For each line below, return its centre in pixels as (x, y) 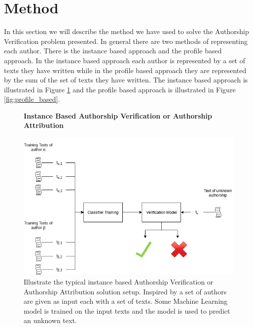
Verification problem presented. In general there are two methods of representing (126, 41)
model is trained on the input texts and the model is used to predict (127, 310)
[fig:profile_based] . (32, 99)
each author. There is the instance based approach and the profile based (113, 51)
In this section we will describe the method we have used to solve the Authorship (126, 31)
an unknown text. (50, 320)
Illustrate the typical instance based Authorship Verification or (119, 281)
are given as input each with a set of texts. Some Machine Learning (126, 301)
